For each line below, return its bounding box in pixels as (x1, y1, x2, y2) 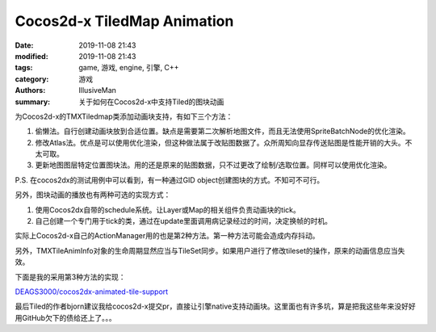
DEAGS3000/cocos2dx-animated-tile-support (15, 287, 169, 296)
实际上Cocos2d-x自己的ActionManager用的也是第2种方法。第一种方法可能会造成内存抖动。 (15, 231, 320, 241)
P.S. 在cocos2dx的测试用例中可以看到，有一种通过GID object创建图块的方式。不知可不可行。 (15, 174, 325, 185)
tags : (15, 63, 33, 73)
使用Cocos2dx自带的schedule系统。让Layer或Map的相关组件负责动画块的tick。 (35, 204, 300, 214)
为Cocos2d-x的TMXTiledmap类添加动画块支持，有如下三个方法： (15, 111, 233, 121)
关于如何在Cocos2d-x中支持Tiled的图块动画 (78, 97, 224, 107)
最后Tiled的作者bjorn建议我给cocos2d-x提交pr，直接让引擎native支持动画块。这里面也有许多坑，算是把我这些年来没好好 (15, 301, 416, 311)
